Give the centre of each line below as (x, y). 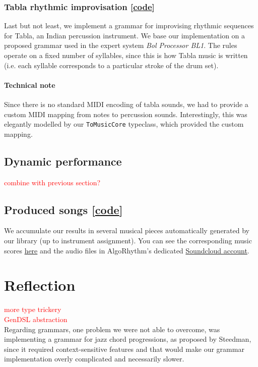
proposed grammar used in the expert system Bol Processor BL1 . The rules (121, 45)
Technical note (30, 85)
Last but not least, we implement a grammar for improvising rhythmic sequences (129, 25)
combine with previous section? (52, 182)
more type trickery (33, 309)
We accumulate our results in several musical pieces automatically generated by (127, 230)
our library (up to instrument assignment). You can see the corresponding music (128, 241)
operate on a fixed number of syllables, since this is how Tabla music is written (126, 55)
